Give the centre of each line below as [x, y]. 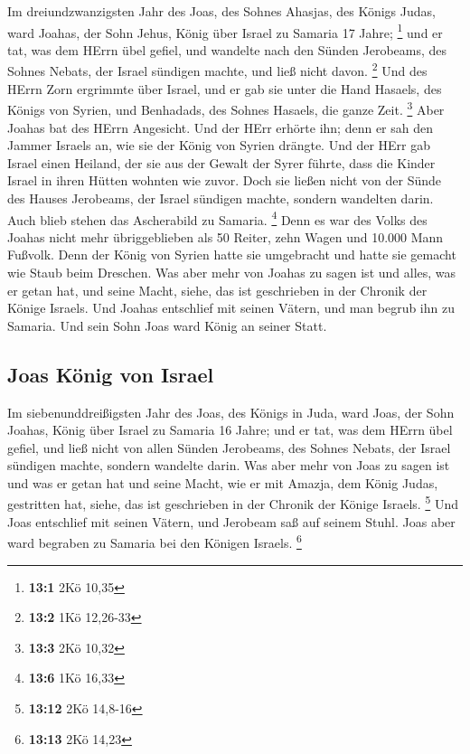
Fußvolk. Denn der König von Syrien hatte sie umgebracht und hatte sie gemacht [232, 254]
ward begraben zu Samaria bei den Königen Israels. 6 [155, 541]
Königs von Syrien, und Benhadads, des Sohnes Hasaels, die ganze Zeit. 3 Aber [226, 108]
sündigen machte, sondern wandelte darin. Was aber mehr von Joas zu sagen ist [229, 465]
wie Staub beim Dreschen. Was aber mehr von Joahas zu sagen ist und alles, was [232, 272]
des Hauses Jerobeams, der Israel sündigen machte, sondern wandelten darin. [221, 198]
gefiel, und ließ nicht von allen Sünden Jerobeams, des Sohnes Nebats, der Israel [229, 447]
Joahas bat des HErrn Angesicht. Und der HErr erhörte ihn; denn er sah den [221, 127]
